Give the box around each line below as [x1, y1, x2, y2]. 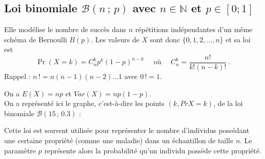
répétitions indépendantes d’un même [135, 24, 253, 35]
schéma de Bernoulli [4, 34, 67, 44]
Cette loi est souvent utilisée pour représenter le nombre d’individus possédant [4, 125, 250, 136]
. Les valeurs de [91, 34, 139, 44]
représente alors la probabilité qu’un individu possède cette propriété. [44, 145, 261, 155]
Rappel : [4, 71, 31, 82]
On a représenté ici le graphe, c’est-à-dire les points [4, 98, 165, 109]
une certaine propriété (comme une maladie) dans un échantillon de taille [4, 135, 233, 146]
